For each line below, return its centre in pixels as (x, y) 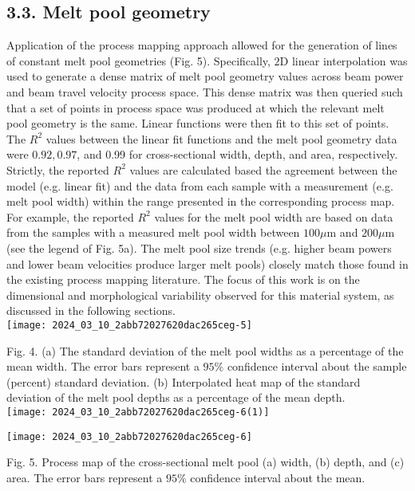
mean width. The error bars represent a (103, 366)
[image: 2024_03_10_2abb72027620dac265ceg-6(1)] (138, 412)
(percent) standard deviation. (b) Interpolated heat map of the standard (184, 381)
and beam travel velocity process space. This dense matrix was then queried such (205, 91)
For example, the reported (70, 216)
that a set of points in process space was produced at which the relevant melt (196, 107)
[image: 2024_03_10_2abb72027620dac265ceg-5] (129, 325)
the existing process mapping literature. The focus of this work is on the (183, 279)
